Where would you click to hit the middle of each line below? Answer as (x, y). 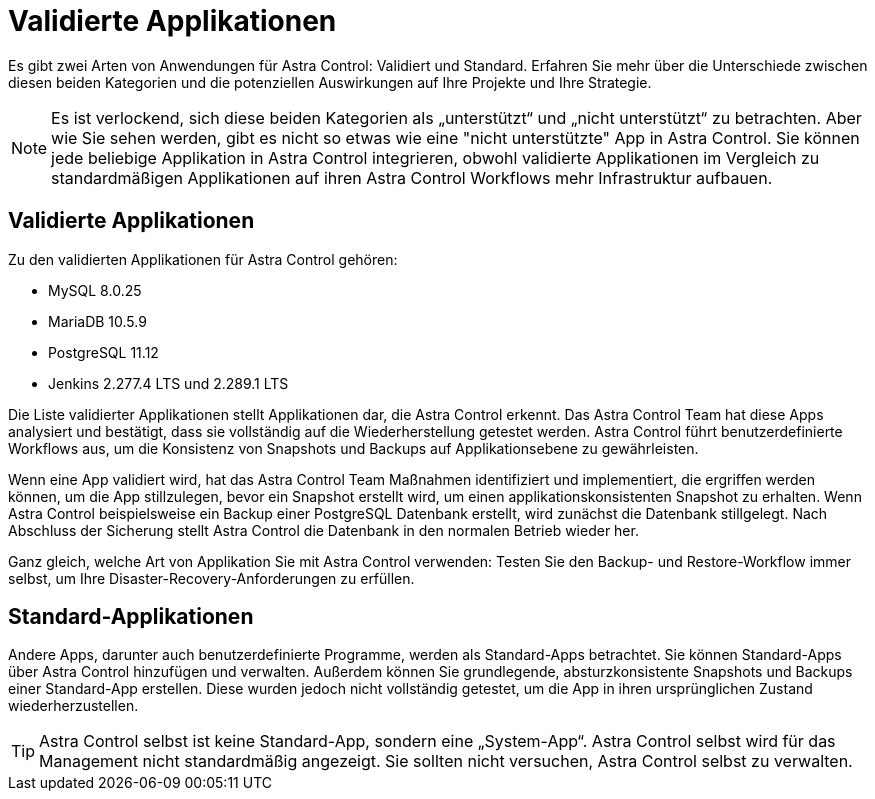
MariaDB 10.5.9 (97, 321)
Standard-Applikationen (131, 617)
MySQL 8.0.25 (95, 290)
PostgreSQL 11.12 (103, 352)
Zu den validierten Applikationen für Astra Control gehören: (203, 259)
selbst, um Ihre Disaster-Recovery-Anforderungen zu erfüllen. (211, 578)
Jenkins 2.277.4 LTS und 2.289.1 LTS (168, 383)
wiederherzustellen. (73, 706)
